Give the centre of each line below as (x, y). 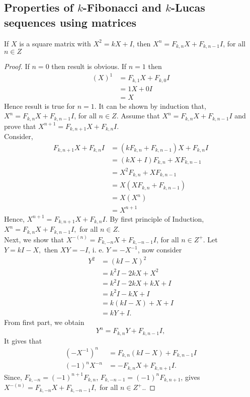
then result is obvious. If (89, 66)
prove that (20, 126)
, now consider (160, 250)
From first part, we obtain (44, 322)
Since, (13, 377)
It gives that (23, 340)
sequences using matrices (70, 22)
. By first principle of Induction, (155, 218)
